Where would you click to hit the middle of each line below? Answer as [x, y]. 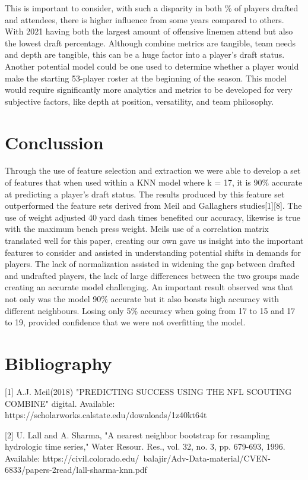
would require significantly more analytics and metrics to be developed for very [149, 90]
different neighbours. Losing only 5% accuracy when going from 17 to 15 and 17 [150, 310]
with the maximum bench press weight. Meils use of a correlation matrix [137, 229]
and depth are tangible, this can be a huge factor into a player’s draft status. [145, 54]
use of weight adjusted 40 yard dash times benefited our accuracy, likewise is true [153, 217]
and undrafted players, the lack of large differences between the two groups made [152, 275]
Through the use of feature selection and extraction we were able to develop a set [153, 170]
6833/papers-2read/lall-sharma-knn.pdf [76, 470]
